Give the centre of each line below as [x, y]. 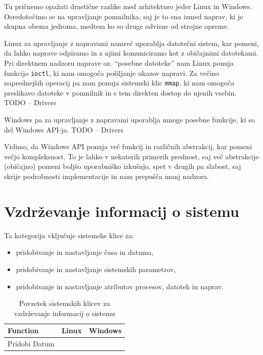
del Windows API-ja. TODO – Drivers [64, 129]
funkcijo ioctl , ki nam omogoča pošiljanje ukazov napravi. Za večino [112, 73]
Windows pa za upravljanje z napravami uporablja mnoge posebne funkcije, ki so [129, 120]
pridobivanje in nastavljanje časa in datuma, [85, 252]
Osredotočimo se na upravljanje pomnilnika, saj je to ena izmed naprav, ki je [124, 16]
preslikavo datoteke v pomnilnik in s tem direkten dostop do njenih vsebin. [120, 92]
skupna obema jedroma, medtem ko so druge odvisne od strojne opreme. [117, 26]
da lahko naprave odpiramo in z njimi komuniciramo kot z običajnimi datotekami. [131, 53]
